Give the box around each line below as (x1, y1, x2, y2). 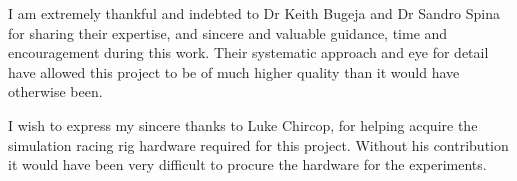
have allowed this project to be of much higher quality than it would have (8, 61, 460, 82)
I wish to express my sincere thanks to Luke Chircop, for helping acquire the (8, 114, 478, 135)
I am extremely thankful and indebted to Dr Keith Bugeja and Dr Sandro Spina (8, 3, 500, 23)
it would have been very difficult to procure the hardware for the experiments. (8, 154, 487, 175)
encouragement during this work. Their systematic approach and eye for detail (8, 42, 489, 63)
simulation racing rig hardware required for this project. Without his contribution (8, 134, 509, 155)
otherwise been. (8, 81, 103, 102)
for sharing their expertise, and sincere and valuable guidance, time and (8, 22, 448, 43)
